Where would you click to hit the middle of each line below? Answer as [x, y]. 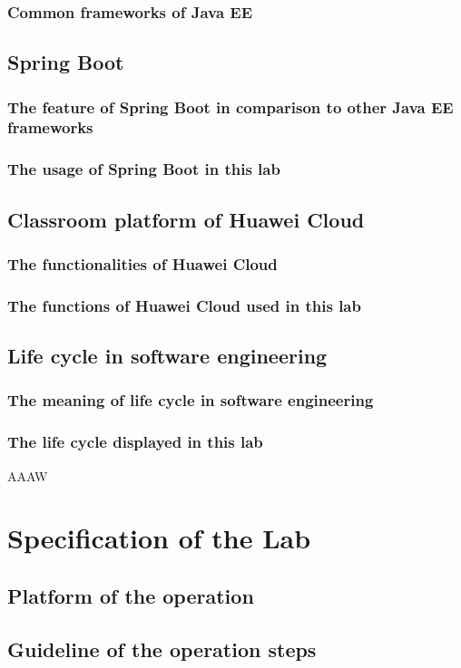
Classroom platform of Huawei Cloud [186, 219]
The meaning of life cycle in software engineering [191, 400]
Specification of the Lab [159, 538]
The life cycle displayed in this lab [135, 442]
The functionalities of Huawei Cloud [142, 263]
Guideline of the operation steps [162, 649]
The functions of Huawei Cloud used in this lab [184, 305]
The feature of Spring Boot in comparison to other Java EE [230, 106]
